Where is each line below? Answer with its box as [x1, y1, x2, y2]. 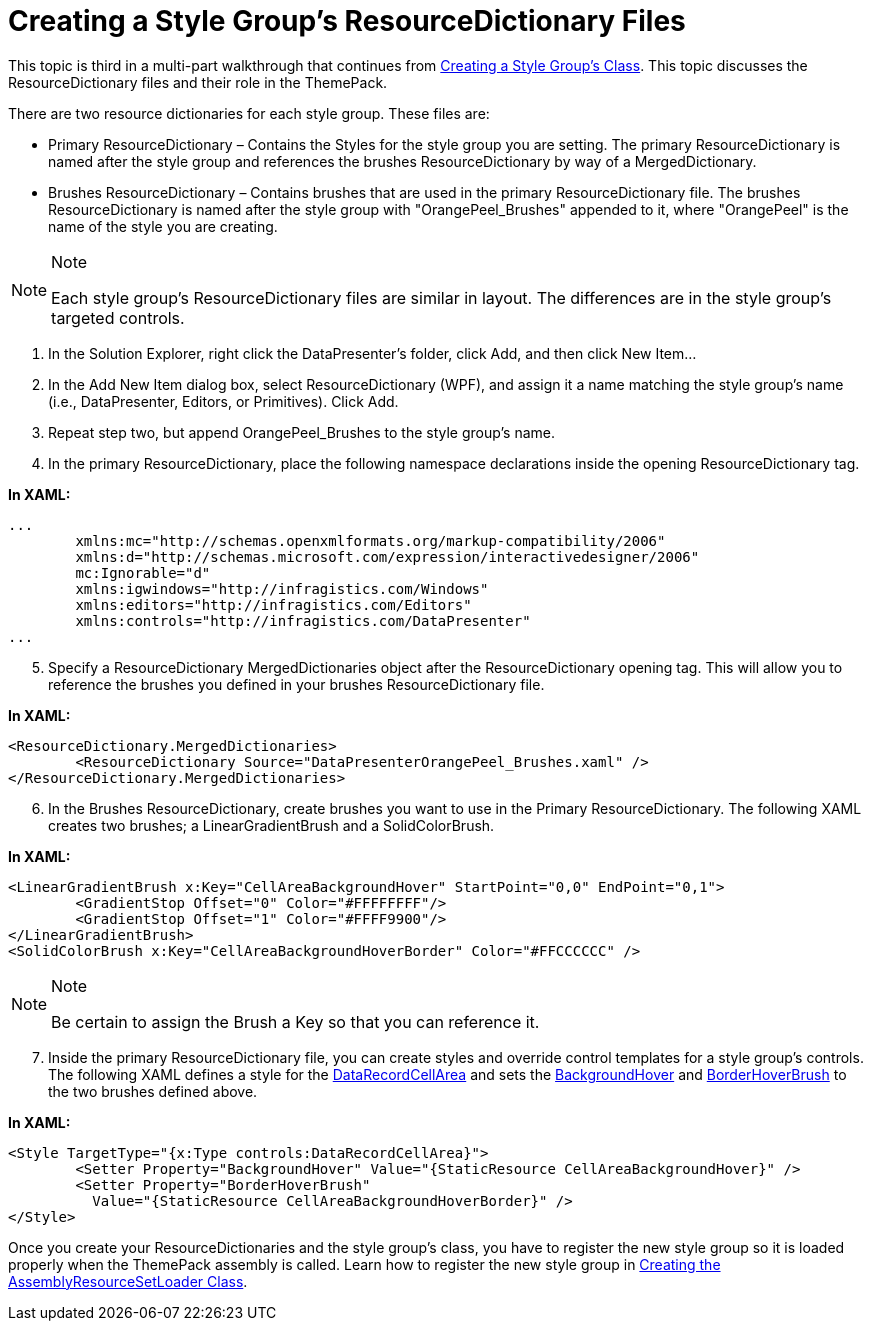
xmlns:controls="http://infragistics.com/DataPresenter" [75, 612, 531, 629]
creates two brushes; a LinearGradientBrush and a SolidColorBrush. [48, 816, 495, 834]
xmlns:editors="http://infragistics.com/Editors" [75, 596, 472, 613]
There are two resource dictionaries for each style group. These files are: [8, 104, 490, 122]
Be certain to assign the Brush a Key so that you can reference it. [51, 1011, 540, 1032]
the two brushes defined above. [48, 1082, 258, 1100]
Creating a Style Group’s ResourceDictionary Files [8, 4, 686, 38]
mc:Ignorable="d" [75, 564, 211, 581]
